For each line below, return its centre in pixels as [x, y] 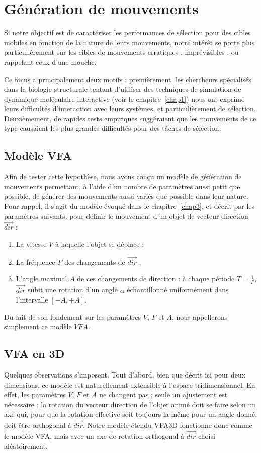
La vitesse [31, 244]
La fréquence [35, 261]
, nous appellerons [200, 316]
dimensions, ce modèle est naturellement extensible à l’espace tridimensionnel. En [130, 384]
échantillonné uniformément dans [178, 290]
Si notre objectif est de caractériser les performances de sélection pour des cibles [127, 32]
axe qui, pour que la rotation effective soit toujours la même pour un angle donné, [131, 414]
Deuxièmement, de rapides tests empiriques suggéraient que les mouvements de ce [130, 118]
